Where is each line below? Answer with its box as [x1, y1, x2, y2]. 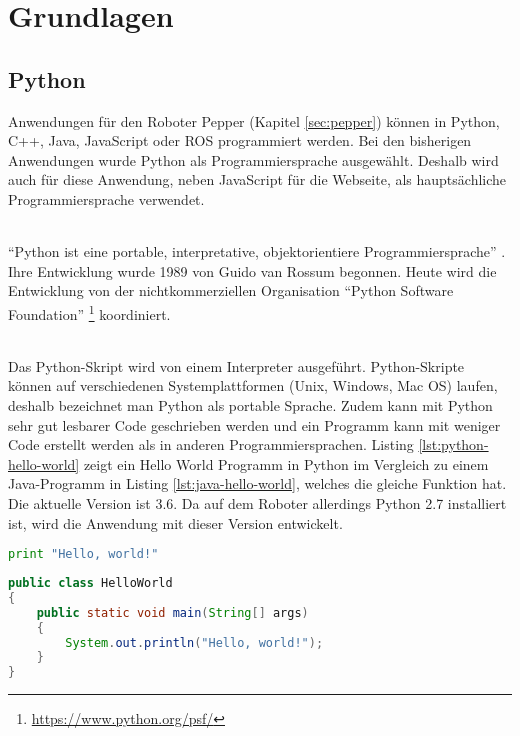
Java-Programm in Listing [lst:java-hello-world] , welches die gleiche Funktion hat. [8, 473, 507, 494]
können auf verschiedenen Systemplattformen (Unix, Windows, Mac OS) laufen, [8, 375, 498, 396]
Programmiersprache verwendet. [8, 188, 205, 209]
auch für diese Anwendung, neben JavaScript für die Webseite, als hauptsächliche [8, 169, 507, 190]
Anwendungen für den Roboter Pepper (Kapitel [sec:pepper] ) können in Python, [8, 110, 500, 131]
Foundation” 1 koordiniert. [8, 300, 171, 324]
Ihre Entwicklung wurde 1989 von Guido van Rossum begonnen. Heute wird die [8, 260, 497, 281]
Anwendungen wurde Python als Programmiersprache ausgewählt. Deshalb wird [8, 149, 499, 170]
